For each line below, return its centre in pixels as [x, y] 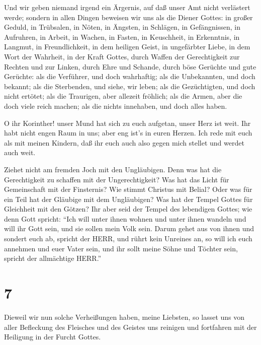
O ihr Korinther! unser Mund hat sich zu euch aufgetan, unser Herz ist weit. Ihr [127, 123]
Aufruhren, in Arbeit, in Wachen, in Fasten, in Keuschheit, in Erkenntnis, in [122, 37]
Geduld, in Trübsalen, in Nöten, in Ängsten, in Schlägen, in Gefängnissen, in [122, 27]
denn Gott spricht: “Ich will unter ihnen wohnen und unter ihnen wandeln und [125, 218]
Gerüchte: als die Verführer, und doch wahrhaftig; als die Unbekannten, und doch [130, 76]
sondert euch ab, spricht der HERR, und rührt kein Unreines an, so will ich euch [128, 238]
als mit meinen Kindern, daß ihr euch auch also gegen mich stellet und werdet [124, 142]
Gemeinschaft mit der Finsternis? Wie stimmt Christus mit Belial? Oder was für [128, 189]
